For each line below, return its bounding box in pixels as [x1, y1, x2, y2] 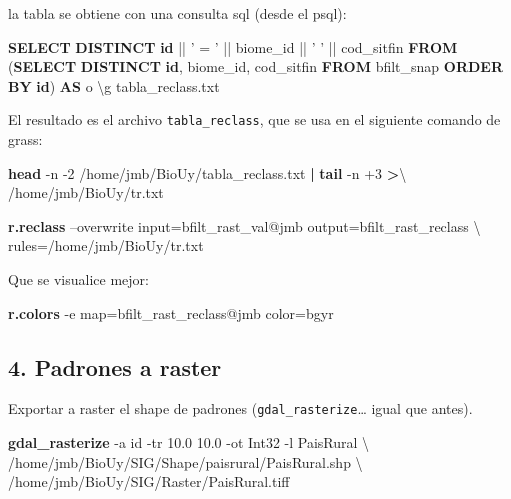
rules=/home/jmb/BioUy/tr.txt [8, 235, 204, 256]
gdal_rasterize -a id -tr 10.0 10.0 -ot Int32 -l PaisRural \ [8, 432, 370, 453]
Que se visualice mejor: [8, 269, 149, 289]
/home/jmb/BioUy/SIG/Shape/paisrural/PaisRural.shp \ [8, 451, 363, 472]
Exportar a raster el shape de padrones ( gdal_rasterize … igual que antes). [8, 398, 473, 419]
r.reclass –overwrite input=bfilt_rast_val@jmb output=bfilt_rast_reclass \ [8, 215, 481, 236]
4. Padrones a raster [8, 351, 222, 382]
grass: [8, 129, 43, 150]
